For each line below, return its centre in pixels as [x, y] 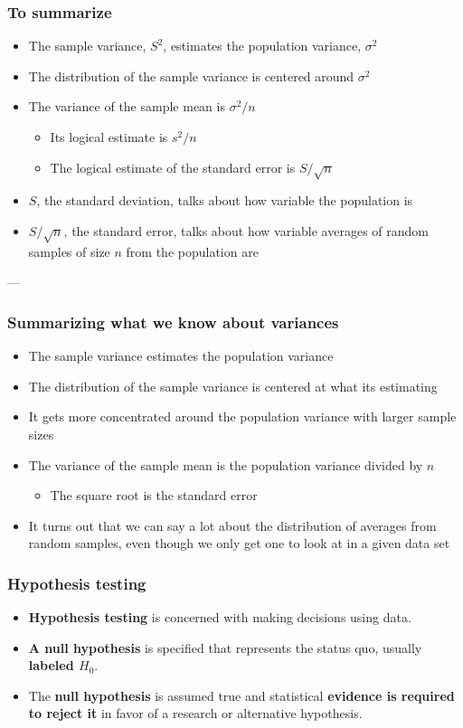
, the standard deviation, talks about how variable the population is [225, 200]
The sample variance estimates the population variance [181, 356]
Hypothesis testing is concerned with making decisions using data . [220, 617]
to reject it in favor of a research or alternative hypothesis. [195, 713]
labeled [51, 665]
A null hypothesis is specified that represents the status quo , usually [225, 647]
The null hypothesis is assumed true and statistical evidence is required [241, 695]
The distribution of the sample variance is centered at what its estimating [233, 386]
